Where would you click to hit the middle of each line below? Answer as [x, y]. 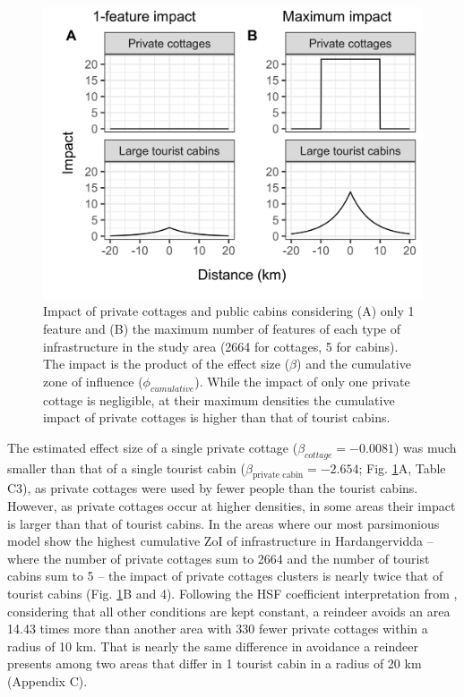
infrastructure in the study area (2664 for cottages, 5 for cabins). [221, 346]
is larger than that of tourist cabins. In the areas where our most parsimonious [223, 523]
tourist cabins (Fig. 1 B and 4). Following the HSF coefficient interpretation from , [232, 593]
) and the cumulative [354, 364]
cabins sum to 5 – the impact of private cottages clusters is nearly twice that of [225, 576]
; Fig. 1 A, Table [402, 467]
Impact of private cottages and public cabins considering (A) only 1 [229, 311]
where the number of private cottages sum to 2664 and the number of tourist [219, 558]
